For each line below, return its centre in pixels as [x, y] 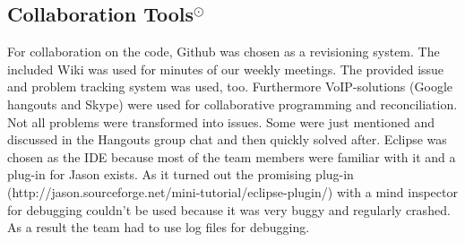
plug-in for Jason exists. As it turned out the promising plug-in [181, 174]
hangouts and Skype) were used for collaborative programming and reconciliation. [232, 104]
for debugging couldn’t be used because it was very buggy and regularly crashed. [229, 209]
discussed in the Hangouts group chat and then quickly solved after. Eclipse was [227, 139]
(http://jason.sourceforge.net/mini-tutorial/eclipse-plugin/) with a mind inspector [232, 191]
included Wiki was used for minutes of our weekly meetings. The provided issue [226, 69]
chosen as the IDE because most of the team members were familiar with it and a [232, 156]
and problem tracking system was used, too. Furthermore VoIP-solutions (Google [230, 86]
